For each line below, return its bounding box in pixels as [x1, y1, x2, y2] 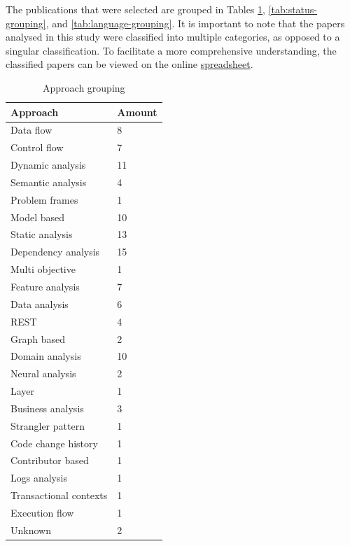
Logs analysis [10, 470, 67, 485]
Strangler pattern [10, 418, 85, 433]
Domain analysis [10, 349, 81, 363]
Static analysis [10, 227, 73, 241]
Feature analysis [10, 279, 80, 293]
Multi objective [10, 262, 76, 276]
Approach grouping [43, 80, 125, 94]
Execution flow [10, 505, 74, 519]
